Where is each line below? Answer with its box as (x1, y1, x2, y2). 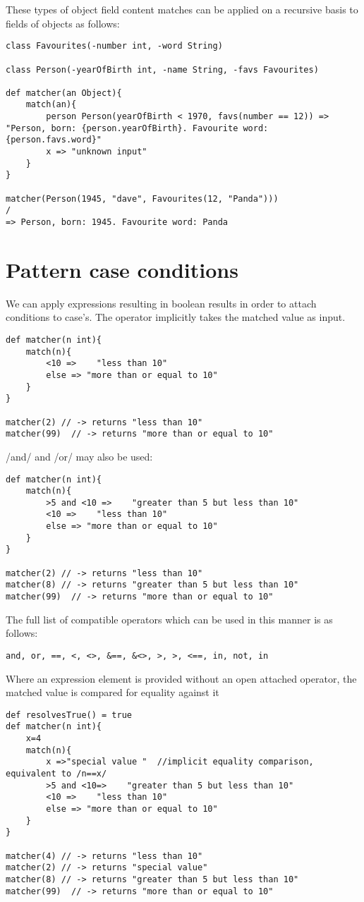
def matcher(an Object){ (6, 87, 122, 98)
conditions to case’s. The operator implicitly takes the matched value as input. (6, 310, 346, 324)
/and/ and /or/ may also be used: (6, 449, 153, 463)
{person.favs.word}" (6, 135, 102, 145)
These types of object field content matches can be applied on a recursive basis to (6, 2, 358, 16)
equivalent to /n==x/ (6, 769, 107, 779)
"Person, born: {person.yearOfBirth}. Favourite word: (6, 123, 269, 133)
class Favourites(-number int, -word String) (6, 41, 223, 51)
